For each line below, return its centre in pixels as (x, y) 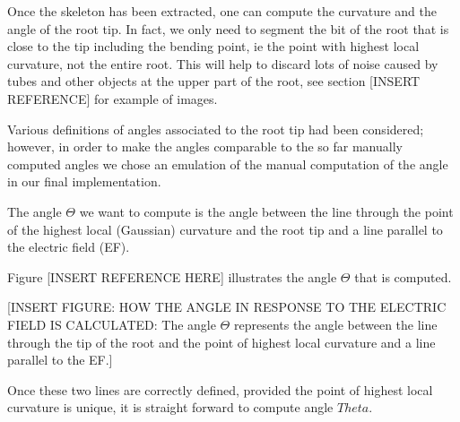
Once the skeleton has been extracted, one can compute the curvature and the (222, 11)
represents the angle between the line (335, 324)
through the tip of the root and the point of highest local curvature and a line (221, 342)
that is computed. (403, 276)
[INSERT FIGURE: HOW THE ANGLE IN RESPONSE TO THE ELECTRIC (227, 307)
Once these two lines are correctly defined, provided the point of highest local (220, 389)
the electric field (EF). (69, 247)
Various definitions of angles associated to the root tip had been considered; (216, 129)
